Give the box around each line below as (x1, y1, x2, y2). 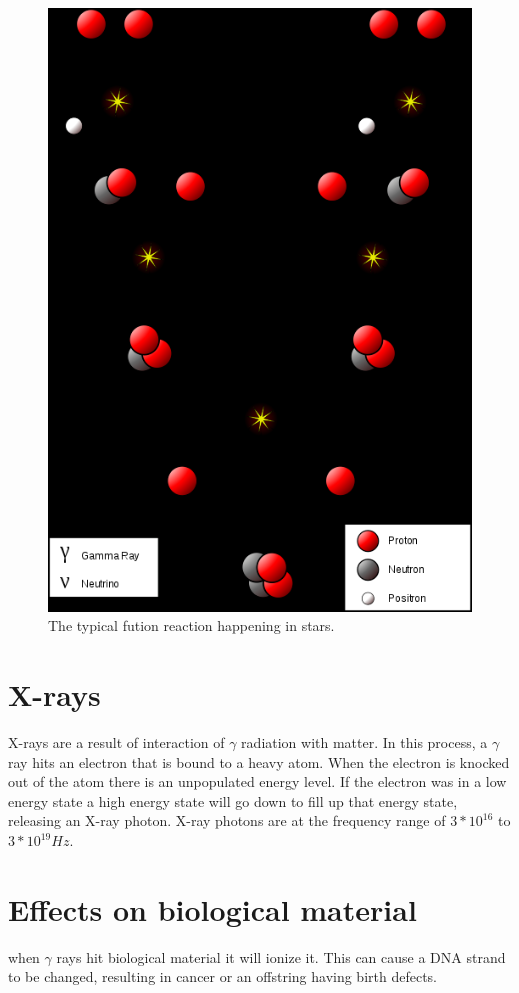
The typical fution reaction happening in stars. (48, 615, 335, 636)
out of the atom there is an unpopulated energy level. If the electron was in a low (8, 771, 507, 792)
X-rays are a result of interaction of (8, 732, 225, 753)
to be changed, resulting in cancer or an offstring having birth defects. (8, 966, 438, 987)
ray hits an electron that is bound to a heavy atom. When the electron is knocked (8, 751, 510, 772)
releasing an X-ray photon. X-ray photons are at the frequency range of (8, 810, 446, 831)
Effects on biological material (8, 888, 417, 929)
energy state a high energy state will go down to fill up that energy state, (8, 790, 458, 811)
